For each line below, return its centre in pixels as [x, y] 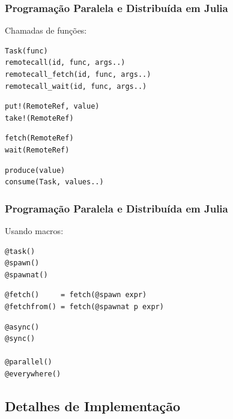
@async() [22, 327]
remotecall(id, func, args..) [65, 63]
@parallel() [29, 362]
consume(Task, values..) [54, 182]
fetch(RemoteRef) [39, 138]
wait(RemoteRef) [37, 150]
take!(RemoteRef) [39, 118]
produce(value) [35, 170]
